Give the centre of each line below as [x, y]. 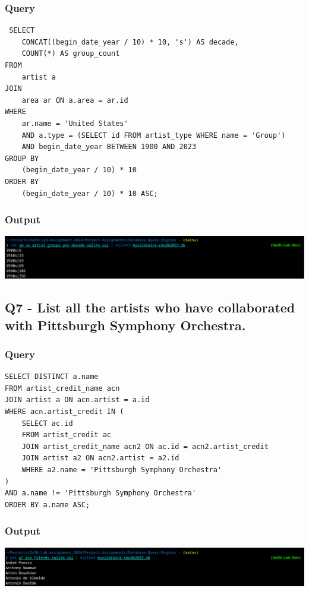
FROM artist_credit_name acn [62, 388]
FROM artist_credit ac [66, 435]
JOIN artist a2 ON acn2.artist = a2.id [100, 458]
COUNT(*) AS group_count [71, 54]
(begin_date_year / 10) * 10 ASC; [90, 193]
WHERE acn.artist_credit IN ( [64, 411]
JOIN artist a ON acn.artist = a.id [77, 400]
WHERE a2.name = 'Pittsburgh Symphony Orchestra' [122, 470]
